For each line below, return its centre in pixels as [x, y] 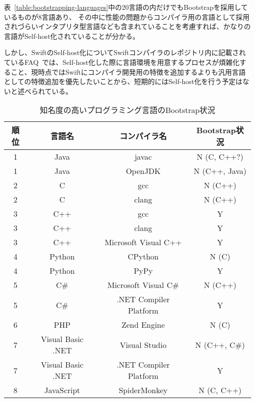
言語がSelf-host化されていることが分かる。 [72, 36]
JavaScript [62, 390]
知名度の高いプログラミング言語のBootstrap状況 [127, 110]
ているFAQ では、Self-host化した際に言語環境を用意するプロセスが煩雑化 [122, 62]
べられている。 [48, 91]
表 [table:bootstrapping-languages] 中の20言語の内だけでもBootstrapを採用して [126, 7]
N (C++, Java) [220, 171]
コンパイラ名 [143, 136]
